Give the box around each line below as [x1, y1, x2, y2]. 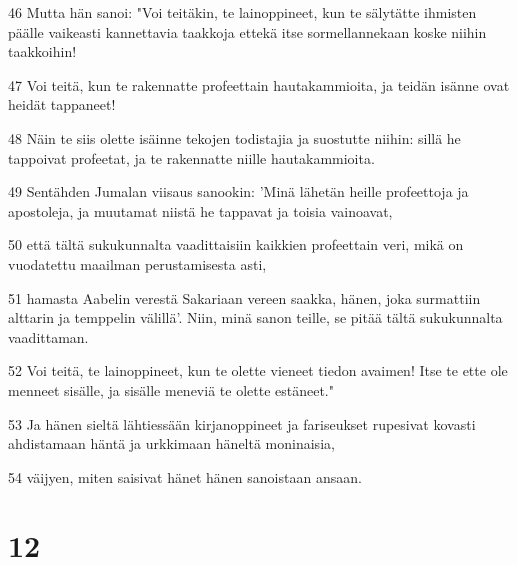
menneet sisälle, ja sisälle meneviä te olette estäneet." [8, 379, 334, 400]
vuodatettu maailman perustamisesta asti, [8, 253, 267, 274]
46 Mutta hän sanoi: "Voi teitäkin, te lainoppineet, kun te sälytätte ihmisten [8, 2, 477, 22]
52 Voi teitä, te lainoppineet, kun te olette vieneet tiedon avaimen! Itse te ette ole [8, 360, 508, 381]
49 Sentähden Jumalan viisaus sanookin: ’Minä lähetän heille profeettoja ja [8, 181, 469, 202]
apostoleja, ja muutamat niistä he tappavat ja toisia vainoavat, [8, 200, 393, 221]
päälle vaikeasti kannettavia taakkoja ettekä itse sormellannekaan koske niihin [8, 21, 487, 42]
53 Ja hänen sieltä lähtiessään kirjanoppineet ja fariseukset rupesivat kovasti [8, 413, 476, 434]
